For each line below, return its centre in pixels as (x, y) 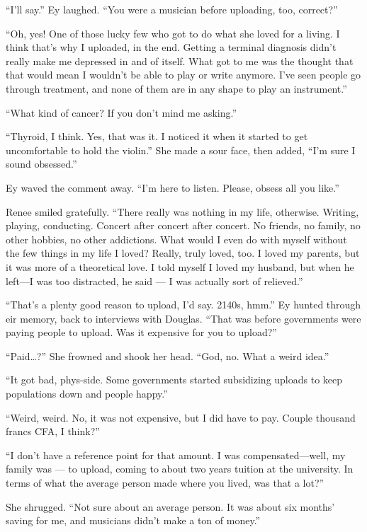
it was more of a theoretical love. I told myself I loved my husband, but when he (180, 266)
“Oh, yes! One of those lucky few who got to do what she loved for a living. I (173, 33)
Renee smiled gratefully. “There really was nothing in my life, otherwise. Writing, (182, 211)
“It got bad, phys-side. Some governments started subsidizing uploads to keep (174, 380)
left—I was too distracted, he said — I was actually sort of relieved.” (154, 281)
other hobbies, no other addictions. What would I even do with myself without (176, 239)
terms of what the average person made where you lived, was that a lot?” (165, 483)
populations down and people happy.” (87, 394)
